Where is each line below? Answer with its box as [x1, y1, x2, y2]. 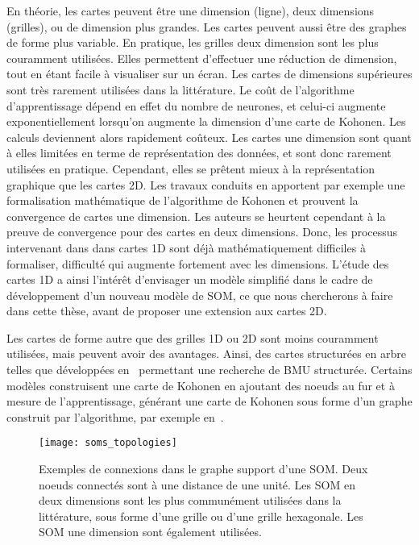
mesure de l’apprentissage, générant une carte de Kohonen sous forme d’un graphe [6, 393, 413, 410]
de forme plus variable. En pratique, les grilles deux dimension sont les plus [6, 34, 379, 51]
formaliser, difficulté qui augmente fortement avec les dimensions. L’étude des [6, 255, 389, 272]
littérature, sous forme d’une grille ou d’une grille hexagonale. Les [39, 507, 363, 524]
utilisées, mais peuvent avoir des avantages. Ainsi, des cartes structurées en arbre [6, 345, 406, 362]
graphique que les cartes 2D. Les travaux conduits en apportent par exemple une [6, 176, 405, 193]
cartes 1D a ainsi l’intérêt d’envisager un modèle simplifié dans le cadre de [6, 271, 373, 288]
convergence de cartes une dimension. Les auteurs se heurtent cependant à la [6, 207, 386, 224]
